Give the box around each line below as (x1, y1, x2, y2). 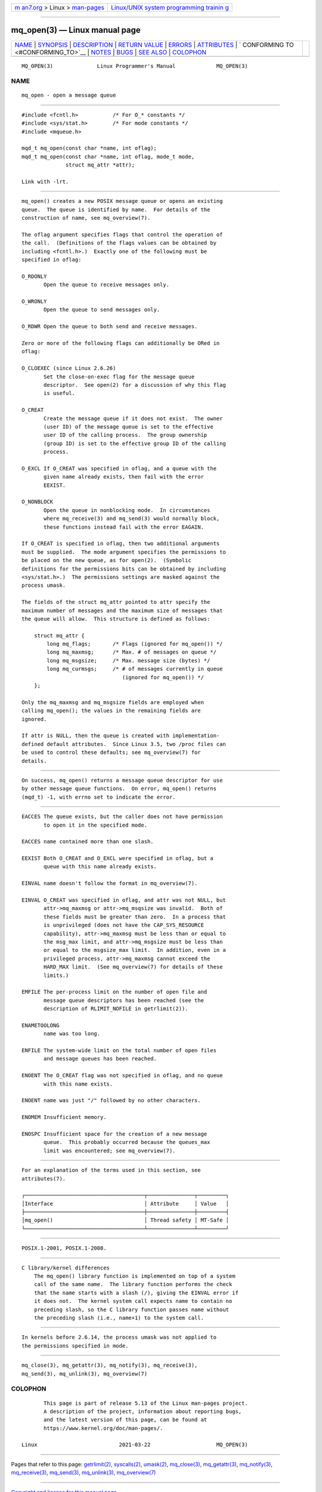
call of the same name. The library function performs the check (33, 1281, 233, 1288)
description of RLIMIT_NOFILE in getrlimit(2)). (44, 1006, 188, 1012)
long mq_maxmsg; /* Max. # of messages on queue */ (47, 649, 217, 656)
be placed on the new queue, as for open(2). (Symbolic (21, 557, 192, 564)
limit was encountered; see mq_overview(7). (44, 1147, 176, 1154)
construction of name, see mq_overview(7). (21, 215, 151, 221)
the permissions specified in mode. (21, 1342, 129, 1349)
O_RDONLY (21, 273, 47, 280)
